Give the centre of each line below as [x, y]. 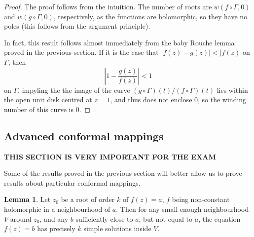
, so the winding [222, 99]
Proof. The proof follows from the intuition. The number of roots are [108, 6]
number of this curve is [39, 109]
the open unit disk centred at [48, 99]
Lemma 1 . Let [27, 199]
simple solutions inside [117, 228]
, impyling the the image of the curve [74, 90]
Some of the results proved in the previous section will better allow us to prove [123, 173]
